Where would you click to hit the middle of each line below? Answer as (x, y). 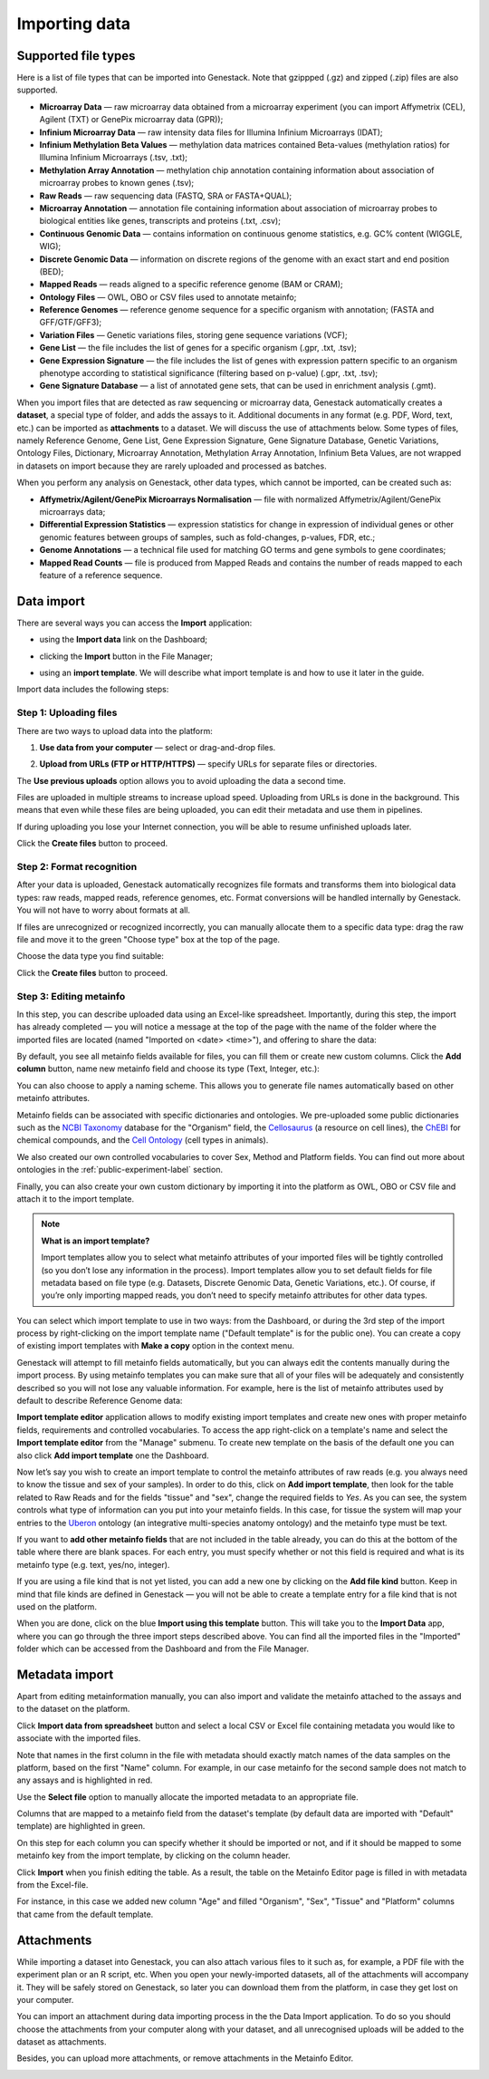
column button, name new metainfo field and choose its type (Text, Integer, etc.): (168, 1069)
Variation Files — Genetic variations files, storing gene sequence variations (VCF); (193, 334)
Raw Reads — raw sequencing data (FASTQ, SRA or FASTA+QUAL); (166, 196)
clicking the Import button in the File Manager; (126, 656)
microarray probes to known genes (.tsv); (117, 183)
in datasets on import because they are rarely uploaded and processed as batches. (172, 466)
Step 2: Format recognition (77, 867)
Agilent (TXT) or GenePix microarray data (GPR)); (131, 120)
